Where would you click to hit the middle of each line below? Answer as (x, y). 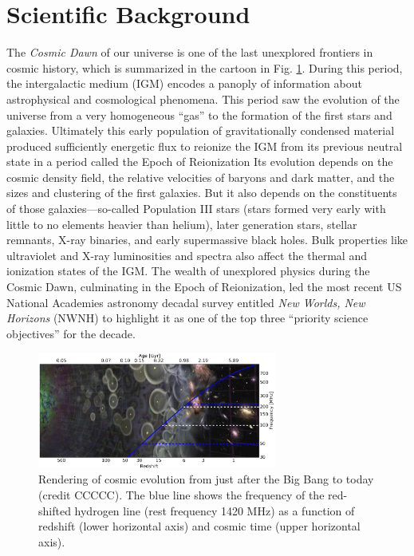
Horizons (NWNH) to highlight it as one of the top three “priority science (187, 318)
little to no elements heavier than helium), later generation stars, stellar (182, 224)
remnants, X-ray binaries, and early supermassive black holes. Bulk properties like (207, 240)
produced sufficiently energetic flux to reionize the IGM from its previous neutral (205, 146)
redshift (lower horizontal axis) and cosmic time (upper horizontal (199, 526)
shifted (55, 510)
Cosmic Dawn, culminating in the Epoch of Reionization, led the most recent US (204, 287)
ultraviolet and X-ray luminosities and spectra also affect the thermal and (187, 255)
